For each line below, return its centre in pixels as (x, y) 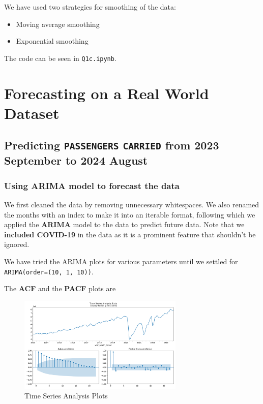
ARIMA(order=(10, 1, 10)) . (49, 271)
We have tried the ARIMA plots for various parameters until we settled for (121, 261)
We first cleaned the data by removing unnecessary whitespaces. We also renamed (132, 204)
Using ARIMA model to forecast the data (92, 185)
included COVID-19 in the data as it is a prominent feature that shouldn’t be (130, 234)
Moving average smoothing (58, 24)
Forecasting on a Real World (107, 93)
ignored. (17, 244)
